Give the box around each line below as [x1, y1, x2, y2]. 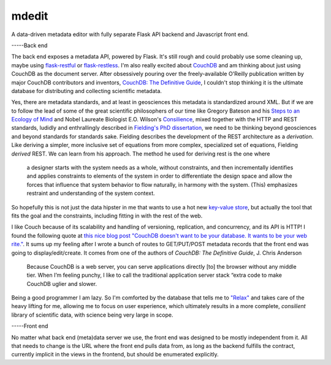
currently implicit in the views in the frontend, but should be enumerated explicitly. [11, 351, 219, 358]
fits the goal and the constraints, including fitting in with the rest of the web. [11, 212, 203, 219]
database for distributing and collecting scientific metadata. [11, 87, 162, 94]
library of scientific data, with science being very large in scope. [11, 311, 173, 318]
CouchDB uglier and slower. [26, 280, 97, 287]
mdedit [11, 9, 48, 23]
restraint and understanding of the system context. [26, 190, 156, 197]
